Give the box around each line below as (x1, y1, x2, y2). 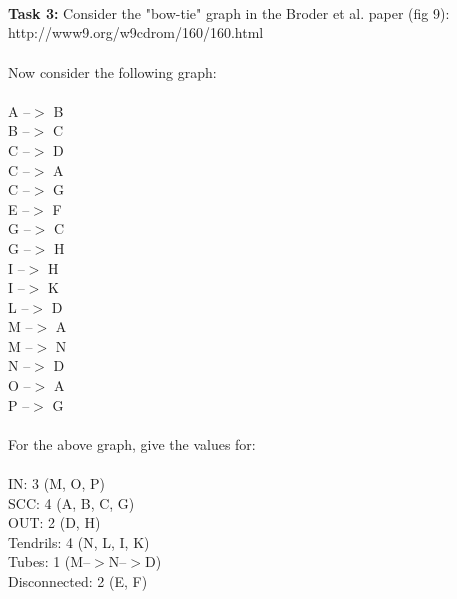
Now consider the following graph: (8, 61, 217, 82)
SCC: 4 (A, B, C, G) (8, 492, 135, 513)
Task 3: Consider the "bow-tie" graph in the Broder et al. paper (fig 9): (8, 2, 450, 23)
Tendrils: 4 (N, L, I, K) (8, 531, 150, 552)
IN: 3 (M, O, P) (8, 473, 106, 494)
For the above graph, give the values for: (8, 433, 256, 454)
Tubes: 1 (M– (8, 551, 91, 572)
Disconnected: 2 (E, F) (8, 571, 148, 591)
